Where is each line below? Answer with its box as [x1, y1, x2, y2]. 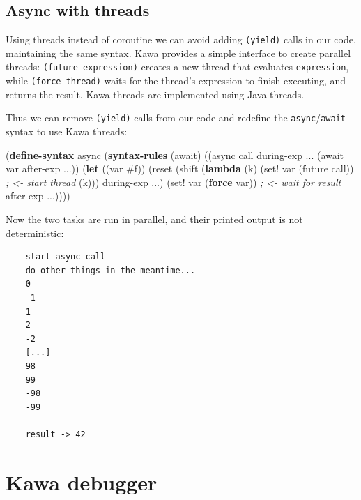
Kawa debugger [6, 467, 158, 496]
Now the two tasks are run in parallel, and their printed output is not [6, 211, 303, 226]
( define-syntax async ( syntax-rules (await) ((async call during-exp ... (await [6, 147, 344, 162]
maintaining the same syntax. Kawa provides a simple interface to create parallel [6, 45, 351, 60]
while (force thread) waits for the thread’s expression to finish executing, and [6, 73, 346, 88]
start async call [25, 252, 106, 262]
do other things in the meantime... [25, 265, 196, 275]
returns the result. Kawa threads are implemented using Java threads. [6, 86, 305, 101]
